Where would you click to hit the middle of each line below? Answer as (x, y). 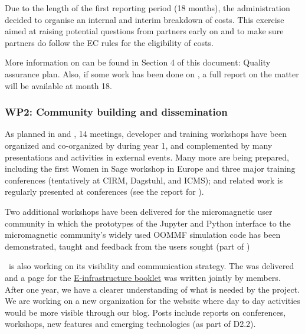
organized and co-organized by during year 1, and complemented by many (139, 145)
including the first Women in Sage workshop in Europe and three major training (150, 168)
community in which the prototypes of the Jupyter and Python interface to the (148, 223)
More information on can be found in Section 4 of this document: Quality (138, 62)
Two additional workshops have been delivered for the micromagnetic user (139, 211)
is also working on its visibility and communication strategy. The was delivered (151, 266)
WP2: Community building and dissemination (116, 112)
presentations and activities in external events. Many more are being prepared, (147, 157)
